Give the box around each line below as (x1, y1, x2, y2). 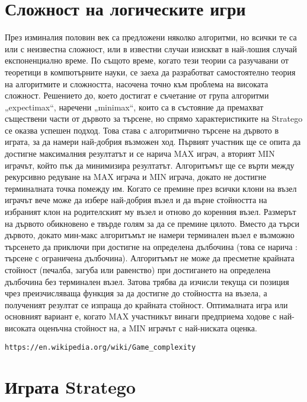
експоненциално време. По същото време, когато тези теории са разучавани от (5, 54, 289, 67)
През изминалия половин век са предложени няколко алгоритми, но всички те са (5, 31, 297, 43)
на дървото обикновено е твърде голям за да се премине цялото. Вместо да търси (5, 217, 299, 229)
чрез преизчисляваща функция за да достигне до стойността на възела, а (5, 287, 267, 299)
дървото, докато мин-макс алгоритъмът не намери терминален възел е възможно (5, 229, 295, 241)
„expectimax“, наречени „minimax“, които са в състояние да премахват (5, 100, 264, 113)
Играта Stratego (5, 375, 136, 399)
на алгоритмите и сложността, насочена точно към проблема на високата (5, 77, 268, 90)
